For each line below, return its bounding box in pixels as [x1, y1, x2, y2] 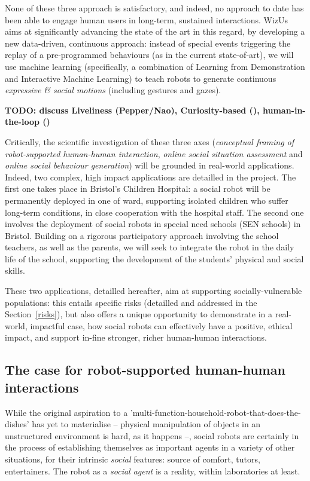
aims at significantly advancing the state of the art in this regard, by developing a [5, 25, 305, 38]
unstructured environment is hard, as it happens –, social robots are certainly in [5, 429, 299, 442]
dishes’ [5, 418, 29, 430]
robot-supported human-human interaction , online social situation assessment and [5, 147, 303, 160]
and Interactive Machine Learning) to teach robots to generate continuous [5, 72, 276, 84]
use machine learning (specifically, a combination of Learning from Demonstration [5, 60, 305, 72]
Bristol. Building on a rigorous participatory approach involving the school [5, 229, 279, 241]
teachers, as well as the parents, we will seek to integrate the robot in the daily [5, 241, 294, 253]
